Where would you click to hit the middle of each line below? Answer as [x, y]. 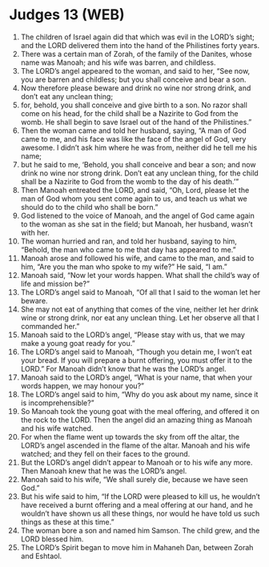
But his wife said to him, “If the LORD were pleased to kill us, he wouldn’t [141, 496]
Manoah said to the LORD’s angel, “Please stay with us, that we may [132, 335]
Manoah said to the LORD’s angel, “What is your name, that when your [137, 377]
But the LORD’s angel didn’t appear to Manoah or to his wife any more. [137, 462]
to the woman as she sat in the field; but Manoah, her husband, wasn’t [137, 224]
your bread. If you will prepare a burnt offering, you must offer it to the [137, 360]
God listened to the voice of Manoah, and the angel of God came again [138, 215]
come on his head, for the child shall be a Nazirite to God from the [129, 113]
